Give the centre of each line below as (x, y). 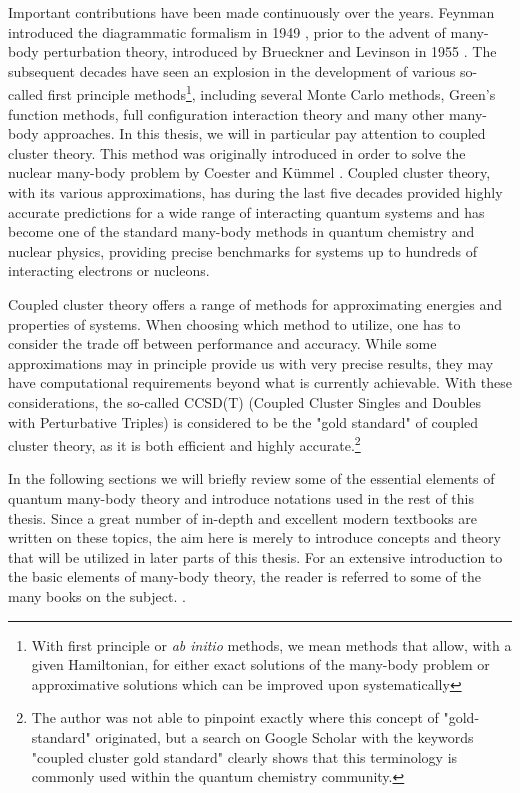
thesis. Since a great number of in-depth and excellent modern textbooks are (242, 517)
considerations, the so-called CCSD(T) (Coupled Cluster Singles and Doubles (245, 401)
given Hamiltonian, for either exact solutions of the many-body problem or (260, 664)
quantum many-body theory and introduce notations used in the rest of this (241, 497)
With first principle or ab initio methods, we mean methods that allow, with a (271, 644)
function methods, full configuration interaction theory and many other (226, 113)
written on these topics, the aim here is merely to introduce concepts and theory (254, 537)
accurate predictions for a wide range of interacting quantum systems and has (246, 211)
